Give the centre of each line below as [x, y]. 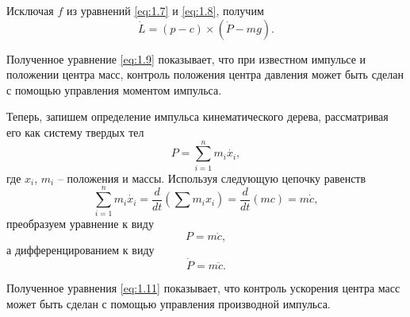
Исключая [30, 10]
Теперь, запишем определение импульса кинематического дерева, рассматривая [197, 116]
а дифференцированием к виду [80, 250]
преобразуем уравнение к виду [80, 224]
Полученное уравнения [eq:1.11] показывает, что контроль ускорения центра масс [203, 288]
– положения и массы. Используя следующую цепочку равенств [212, 178]
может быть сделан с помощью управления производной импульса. [169, 303]
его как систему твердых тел [75, 131]
